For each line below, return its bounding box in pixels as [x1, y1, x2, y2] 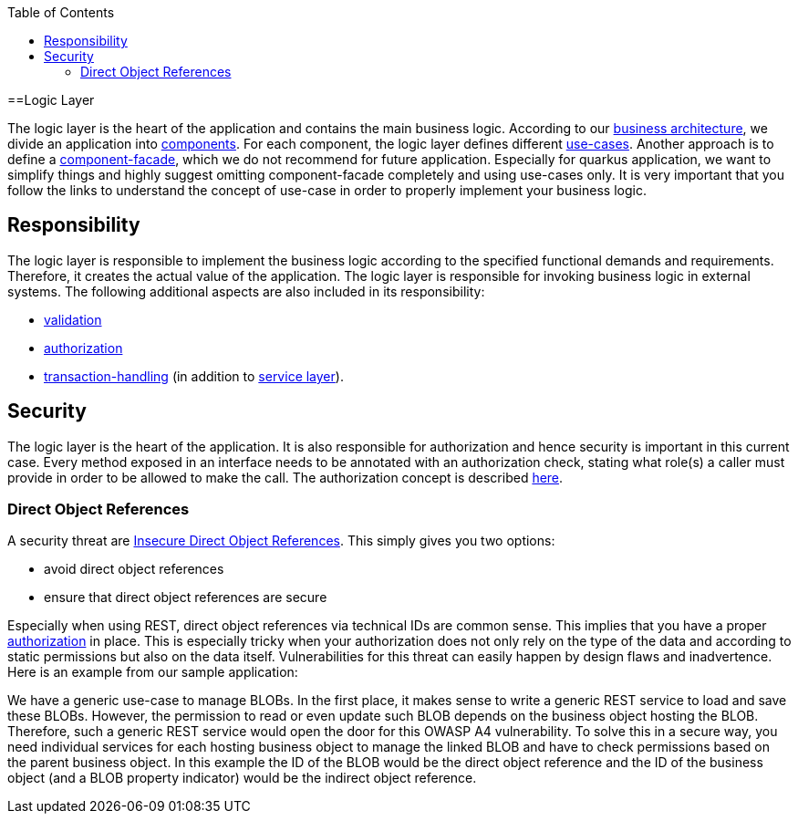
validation [44, 311, 102, 327]
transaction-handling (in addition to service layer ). [44, 368, 344, 384]
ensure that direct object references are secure [44, 589, 327, 606]
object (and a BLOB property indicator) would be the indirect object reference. [7, 770, 477, 786]
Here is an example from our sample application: [7, 664, 298, 681]
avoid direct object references [44, 561, 224, 577]
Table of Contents [7, 5, 115, 20]
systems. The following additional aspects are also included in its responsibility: [7, 283, 485, 299]
